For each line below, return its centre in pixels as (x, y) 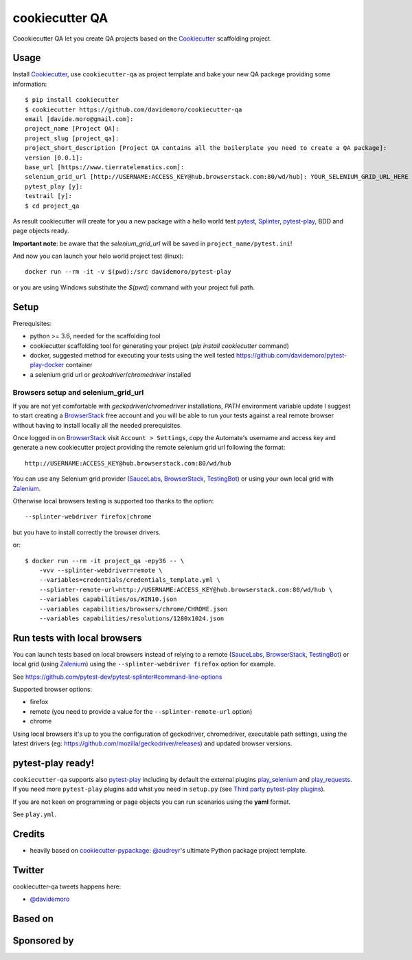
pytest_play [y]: (54, 186)
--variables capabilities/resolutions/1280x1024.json (131, 618)
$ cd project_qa (52, 206)
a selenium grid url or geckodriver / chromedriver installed (111, 374)
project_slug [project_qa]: (72, 138)
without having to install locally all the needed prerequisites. (97, 425)
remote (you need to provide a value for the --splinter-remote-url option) (141, 711)
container (79, 365)
